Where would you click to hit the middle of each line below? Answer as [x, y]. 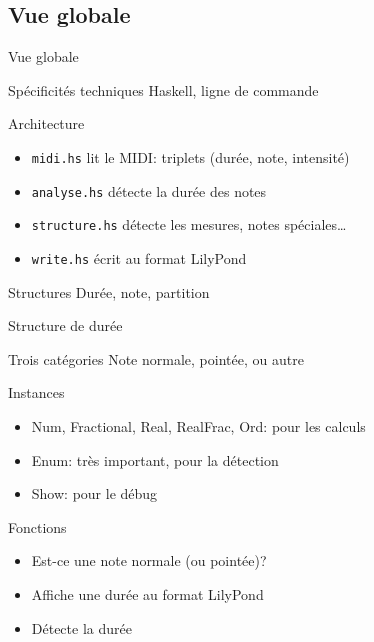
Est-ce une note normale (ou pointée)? [149, 560]
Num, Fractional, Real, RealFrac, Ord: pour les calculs [198, 425]
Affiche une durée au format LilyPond [147, 593]
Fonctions [37, 526]
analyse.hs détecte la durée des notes [149, 190]
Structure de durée [65, 325]
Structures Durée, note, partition [109, 291]
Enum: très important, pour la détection [155, 459]
